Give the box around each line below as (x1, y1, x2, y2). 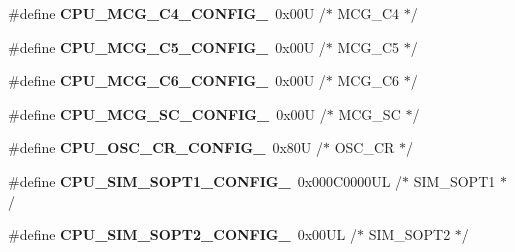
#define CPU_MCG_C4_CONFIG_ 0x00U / (8, 3, 326, 23)
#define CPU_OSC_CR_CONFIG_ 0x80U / (8, 137, 323, 158)
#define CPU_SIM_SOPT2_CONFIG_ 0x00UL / (8, 224, 357, 245)
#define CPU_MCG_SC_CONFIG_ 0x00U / (8, 103, 327, 124)
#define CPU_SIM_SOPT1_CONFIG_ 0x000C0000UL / (8, 170, 403, 191)
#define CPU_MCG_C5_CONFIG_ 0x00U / (8, 36, 326, 57)
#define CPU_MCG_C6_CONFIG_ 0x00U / (8, 70, 326, 91)
